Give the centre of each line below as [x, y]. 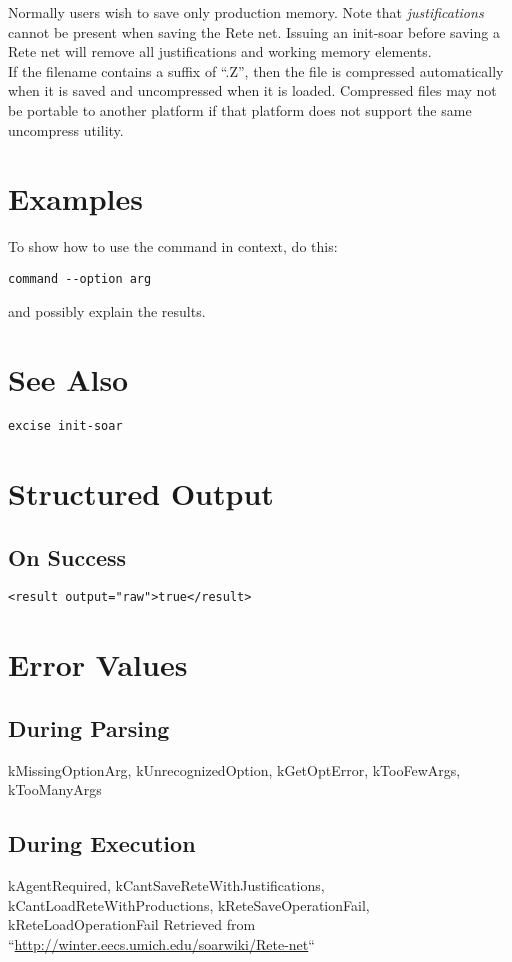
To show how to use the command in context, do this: [173, 246]
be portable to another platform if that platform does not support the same [240, 109]
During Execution [102, 843]
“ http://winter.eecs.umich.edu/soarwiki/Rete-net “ [161, 943]
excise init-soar [65, 426]
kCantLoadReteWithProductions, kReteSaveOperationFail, [189, 904]
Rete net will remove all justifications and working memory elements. [220, 51]
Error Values [98, 664]
